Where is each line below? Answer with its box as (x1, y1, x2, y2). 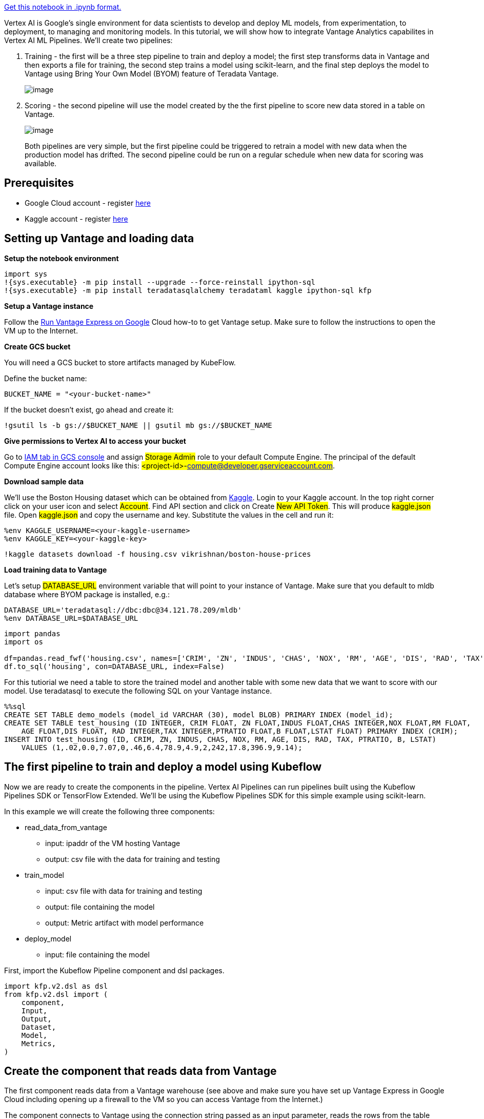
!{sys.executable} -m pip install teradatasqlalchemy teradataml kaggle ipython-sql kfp (4, 286, 372, 295)
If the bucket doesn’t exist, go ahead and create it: (4, 405, 174, 414)
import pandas (4, 629, 60, 638)
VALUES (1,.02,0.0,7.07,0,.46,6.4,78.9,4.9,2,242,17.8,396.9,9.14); (21, 743, 302, 752)
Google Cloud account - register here (25, 198, 151, 207)
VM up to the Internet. (4, 326, 78, 335)
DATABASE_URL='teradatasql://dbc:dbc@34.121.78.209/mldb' (4, 605, 242, 614)
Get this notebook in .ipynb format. (4, 3, 122, 11)
